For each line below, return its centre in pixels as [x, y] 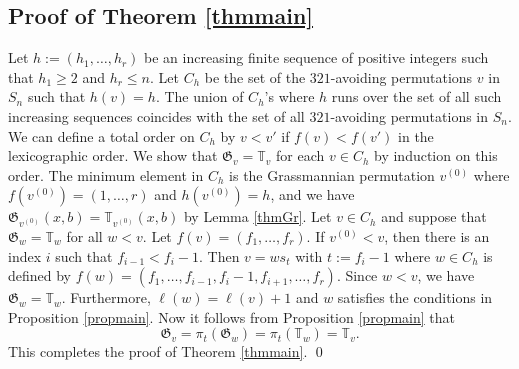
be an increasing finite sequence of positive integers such [316, 57]
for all [84, 235]
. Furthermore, [106, 297]
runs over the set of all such [416, 96]
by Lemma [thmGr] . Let [257, 216]
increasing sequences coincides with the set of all [156, 115]
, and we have [312, 194]
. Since [357, 275]
